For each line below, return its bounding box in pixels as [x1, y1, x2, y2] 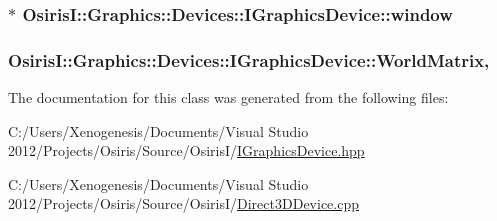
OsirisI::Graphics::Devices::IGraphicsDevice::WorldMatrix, [8, 47, 490, 72]
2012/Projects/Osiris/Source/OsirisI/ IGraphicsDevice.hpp [8, 140, 365, 161]
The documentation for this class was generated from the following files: [8, 87, 449, 108]
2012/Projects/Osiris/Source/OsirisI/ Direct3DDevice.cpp [8, 193, 359, 214]
